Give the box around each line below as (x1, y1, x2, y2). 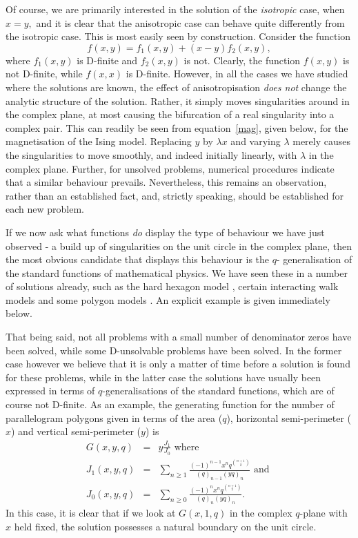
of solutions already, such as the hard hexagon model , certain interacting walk (6, 279, 339, 294)
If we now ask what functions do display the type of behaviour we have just (6, 224, 325, 239)
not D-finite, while (6, 66, 83, 81)
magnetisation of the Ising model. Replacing (6, 134, 192, 148)
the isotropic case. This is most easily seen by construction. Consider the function (6, 29, 351, 44)
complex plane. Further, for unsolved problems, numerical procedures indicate (6, 161, 335, 175)
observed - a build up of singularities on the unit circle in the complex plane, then (6, 238, 352, 253)
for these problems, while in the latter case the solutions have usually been (6, 369, 321, 384)
